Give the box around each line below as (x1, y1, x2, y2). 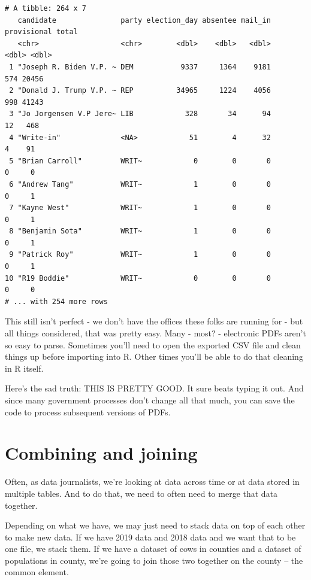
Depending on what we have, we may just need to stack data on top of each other (5, 519, 306, 532)
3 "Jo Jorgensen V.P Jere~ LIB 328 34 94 (9, 110, 271, 119)
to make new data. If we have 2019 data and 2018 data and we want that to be (5, 530, 296, 543)
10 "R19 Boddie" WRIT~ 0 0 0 (5, 274, 271, 283)
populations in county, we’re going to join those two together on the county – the (5, 554, 303, 566)
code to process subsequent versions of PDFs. (5, 405, 171, 418)
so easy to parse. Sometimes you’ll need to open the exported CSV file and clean (5, 338, 301, 351)
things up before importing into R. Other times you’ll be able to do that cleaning (5, 350, 303, 363)
